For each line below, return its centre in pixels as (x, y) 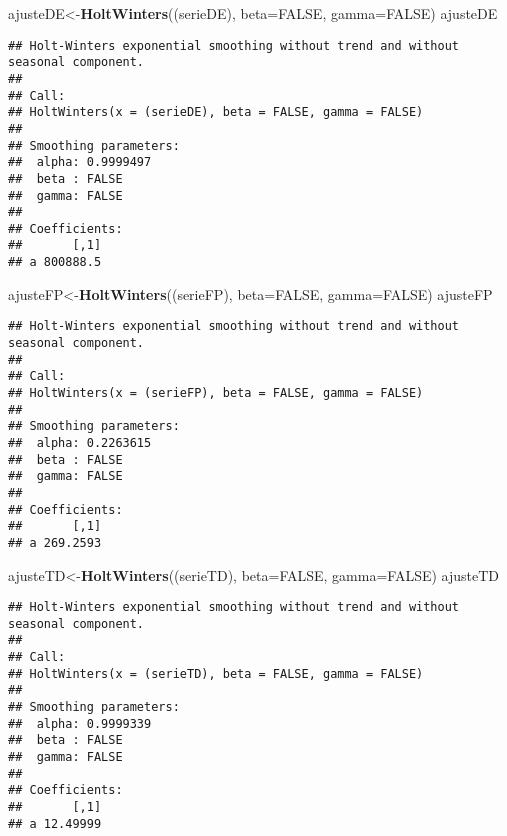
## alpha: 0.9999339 (80, 723)
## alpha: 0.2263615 (80, 442)
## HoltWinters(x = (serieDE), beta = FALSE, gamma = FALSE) (216, 112)
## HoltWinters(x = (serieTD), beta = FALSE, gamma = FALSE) (216, 673)
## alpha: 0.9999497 (80, 162)
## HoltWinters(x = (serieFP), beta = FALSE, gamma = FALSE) (216, 393)
